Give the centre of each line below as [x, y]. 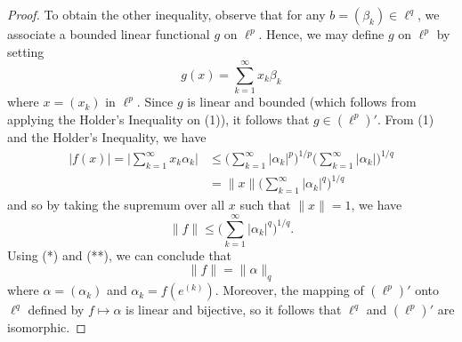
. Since [155, 102]
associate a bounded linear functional [109, 34]
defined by [56, 310]
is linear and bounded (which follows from [302, 102]
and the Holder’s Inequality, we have [107, 136]
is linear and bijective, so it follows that [234, 310]
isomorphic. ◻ [47, 327]
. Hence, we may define [321, 34]
